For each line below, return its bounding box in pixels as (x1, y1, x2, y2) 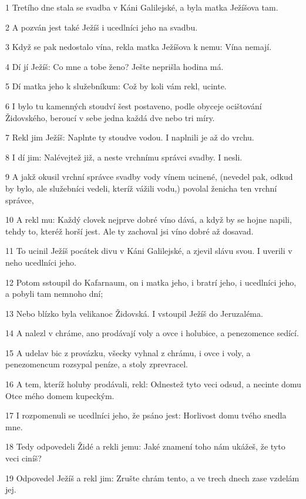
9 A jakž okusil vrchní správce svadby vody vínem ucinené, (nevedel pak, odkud (5, 170, 293, 183)
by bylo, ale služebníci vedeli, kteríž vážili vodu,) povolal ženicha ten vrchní (5, 182, 277, 194)
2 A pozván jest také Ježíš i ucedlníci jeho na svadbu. (5, 21, 198, 33)
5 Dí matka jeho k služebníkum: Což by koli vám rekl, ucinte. (5, 80, 227, 92)
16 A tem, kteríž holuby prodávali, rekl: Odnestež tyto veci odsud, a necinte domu (5, 378, 301, 390)
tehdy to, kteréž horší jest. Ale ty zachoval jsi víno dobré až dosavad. (5, 225, 254, 237)
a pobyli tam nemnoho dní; (5, 287, 103, 300)
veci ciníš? (5, 452, 42, 464)
